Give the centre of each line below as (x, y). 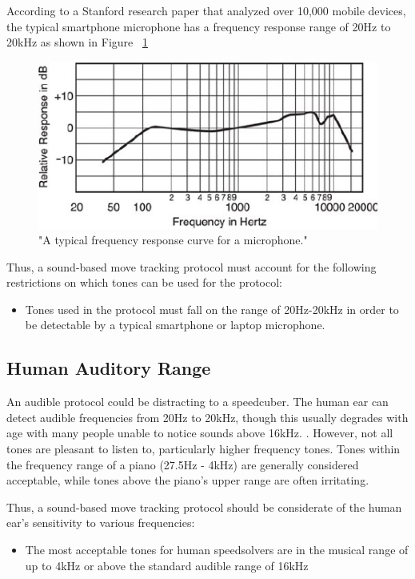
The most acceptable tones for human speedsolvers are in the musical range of (217, 550)
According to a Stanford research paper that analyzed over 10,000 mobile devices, (206, 10)
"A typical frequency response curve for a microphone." (173, 240)
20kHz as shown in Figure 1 (77, 42)
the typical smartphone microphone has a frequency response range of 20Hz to (199, 26)
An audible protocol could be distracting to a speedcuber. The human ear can (198, 402)
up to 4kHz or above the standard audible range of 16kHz (167, 565)
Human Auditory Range (109, 368)
